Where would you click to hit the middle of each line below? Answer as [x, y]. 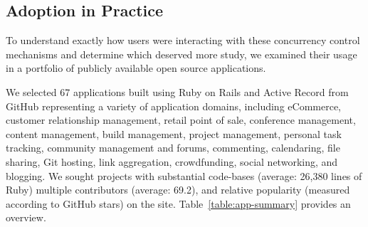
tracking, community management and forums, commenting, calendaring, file [173, 148]
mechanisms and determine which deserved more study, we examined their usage [182, 54]
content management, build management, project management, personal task [174, 133]
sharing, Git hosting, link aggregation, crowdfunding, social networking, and [172, 161]
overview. [26, 217]
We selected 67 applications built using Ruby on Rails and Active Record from [177, 91]
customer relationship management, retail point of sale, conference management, [181, 120]
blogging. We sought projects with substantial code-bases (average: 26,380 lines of [184, 175]
